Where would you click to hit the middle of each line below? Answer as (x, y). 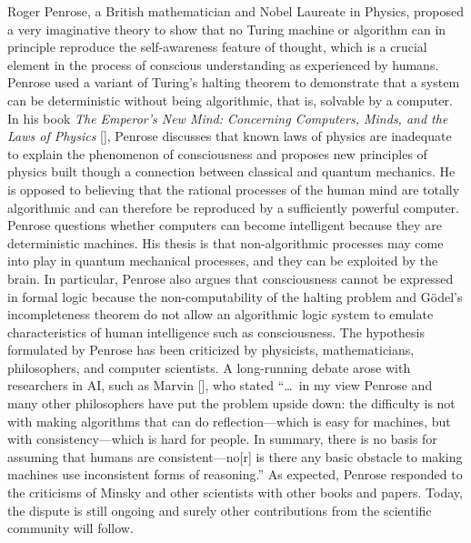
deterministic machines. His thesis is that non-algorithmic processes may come (225, 242)
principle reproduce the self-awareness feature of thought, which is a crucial (217, 47)
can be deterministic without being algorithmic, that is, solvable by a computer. (230, 100)
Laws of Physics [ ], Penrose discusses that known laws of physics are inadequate (230, 136)
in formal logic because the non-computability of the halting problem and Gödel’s (235, 296)
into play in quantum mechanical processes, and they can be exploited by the (223, 261)
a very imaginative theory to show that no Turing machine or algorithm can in (227, 29)
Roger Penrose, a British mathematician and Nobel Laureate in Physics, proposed (236, 11)
